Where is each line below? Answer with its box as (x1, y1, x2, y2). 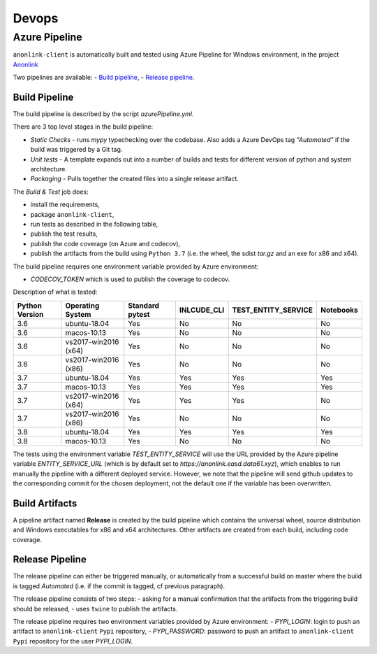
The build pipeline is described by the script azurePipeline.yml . (13, 110, 195, 118)
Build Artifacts (13, 497, 77, 509)
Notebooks (320, 305, 359, 315)
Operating (65, 301, 100, 311)
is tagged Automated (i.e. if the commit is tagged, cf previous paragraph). (13, 581, 226, 590)
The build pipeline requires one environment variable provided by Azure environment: (13, 262, 259, 271)
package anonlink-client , (30, 210, 114, 218)
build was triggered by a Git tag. (30, 145, 123, 154)
